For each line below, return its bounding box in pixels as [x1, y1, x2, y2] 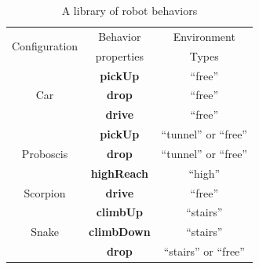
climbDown [89, 223, 151, 240]
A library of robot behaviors [61, 2, 198, 18]
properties [95, 47, 144, 64]
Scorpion [24, 184, 66, 201]
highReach [90, 164, 149, 181]
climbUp [96, 204, 144, 220]
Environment [173, 28, 235, 44]
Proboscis [21, 145, 68, 161]
